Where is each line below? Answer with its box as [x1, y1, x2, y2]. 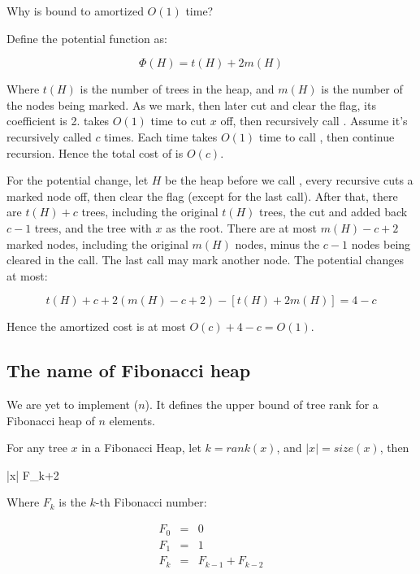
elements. [109, 411, 155, 428]
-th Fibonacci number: [95, 494, 207, 511]
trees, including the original [81, 203, 219, 220]
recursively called [6, 128, 92, 145]
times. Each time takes [104, 128, 218, 145]
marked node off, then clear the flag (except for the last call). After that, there [6, 187, 398, 204]
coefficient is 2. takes [6, 112, 110, 129]
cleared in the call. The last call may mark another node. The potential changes [6, 251, 405, 268]
